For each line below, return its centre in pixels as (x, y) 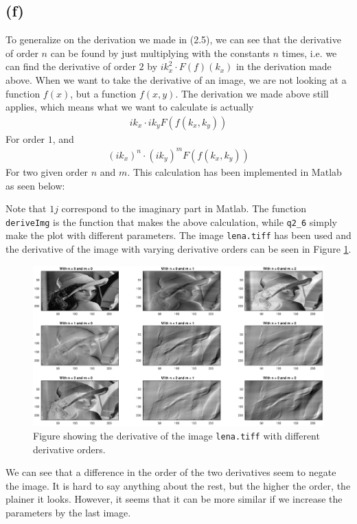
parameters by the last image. (68, 512)
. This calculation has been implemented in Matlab (234, 171)
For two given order (47, 171)
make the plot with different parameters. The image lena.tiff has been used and (178, 235)
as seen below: (35, 185)
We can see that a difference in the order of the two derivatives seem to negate (171, 472)
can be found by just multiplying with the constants (160, 53)
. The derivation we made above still (252, 93)
